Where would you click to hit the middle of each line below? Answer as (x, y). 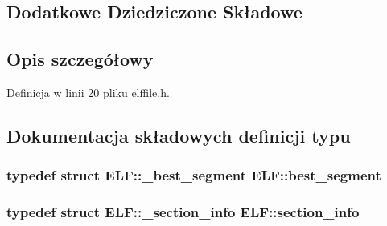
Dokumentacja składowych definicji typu (179, 135)
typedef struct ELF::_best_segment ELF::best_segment (194, 175)
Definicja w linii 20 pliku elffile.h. (88, 92)
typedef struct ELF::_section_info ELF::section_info (183, 212)
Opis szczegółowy (80, 59)
